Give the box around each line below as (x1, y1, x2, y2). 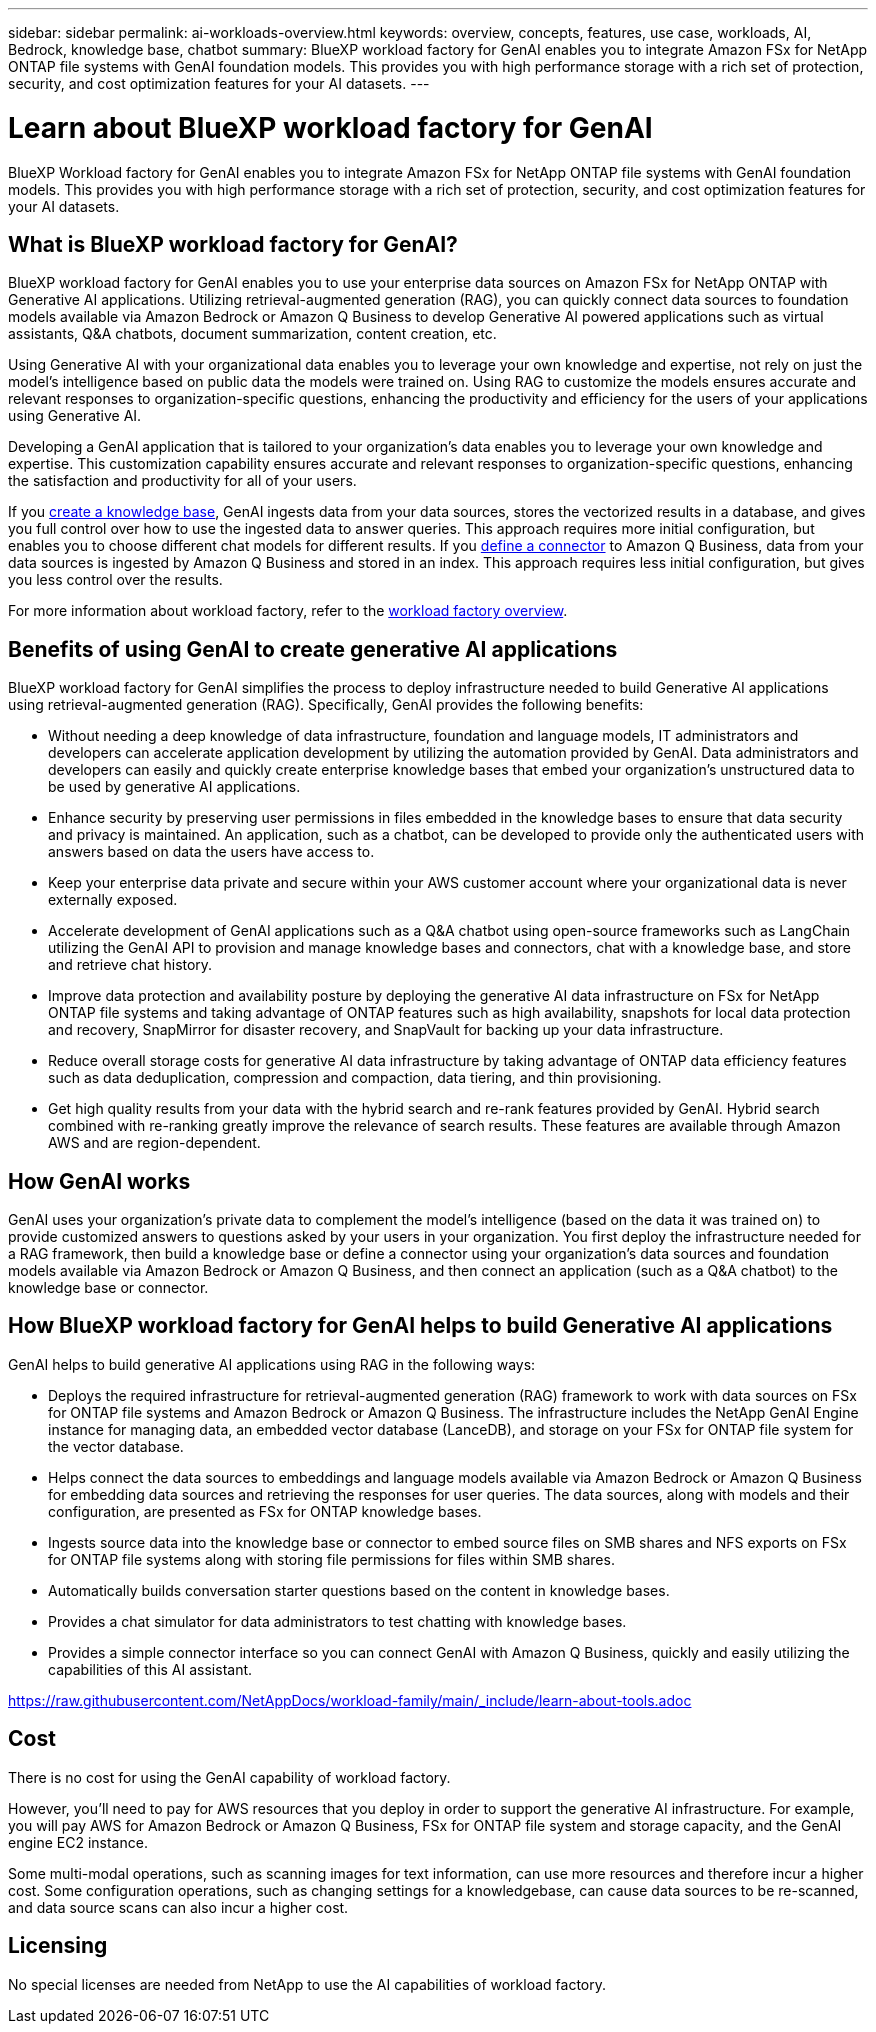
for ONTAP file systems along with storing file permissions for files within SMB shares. (48, 1550, 615, 1568)
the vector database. (48, 1437, 184, 1455)
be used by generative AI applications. (48, 778, 301, 796)
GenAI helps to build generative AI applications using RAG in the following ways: (8, 1355, 536, 1373)
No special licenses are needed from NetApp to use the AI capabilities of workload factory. (8, 1975, 607, 1993)
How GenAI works (8, 1168, 191, 1194)
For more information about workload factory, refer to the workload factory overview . (8, 602, 568, 620)
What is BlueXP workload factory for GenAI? (8, 231, 458, 257)
